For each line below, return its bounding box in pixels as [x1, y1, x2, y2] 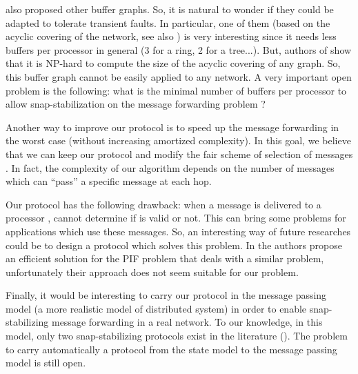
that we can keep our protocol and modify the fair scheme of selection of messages [6, 146, 353, 161]
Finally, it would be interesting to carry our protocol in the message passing [6, 288, 327, 302]
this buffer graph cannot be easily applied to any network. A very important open [6, 69, 352, 83]
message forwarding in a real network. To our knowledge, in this [51, 315, 323, 329]
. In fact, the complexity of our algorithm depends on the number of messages [6, 160, 335, 175]
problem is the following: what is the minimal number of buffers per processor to [6, 83, 347, 97]
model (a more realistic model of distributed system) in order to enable [6, 301, 307, 315]
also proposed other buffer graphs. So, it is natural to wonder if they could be [6, 2, 334, 16]
